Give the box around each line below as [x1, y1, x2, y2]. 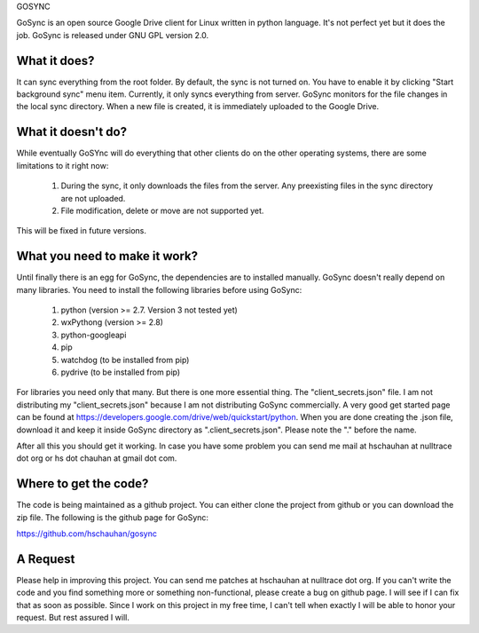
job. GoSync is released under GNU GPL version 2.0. [16, 29, 208, 40]
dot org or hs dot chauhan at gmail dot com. [16, 453, 177, 463]
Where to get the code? [16, 476, 149, 492]
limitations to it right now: [16, 160, 109, 170]
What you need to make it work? [16, 249, 199, 264]
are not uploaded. [60, 193, 126, 203]
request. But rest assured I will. [16, 613, 130, 623]
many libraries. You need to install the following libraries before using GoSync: [16, 284, 302, 295]
